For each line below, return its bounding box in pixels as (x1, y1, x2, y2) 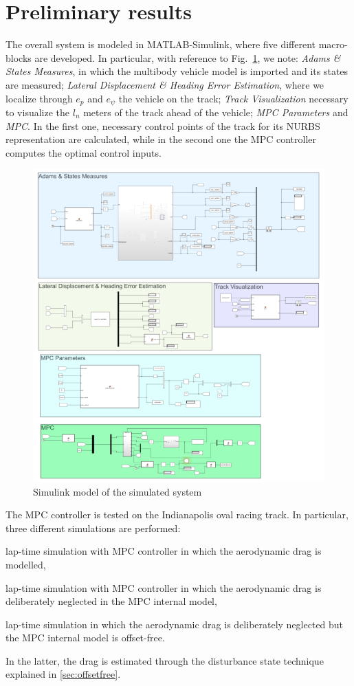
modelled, (5, 557, 46, 571)
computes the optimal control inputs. (5, 145, 162, 159)
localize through (5, 91, 73, 105)
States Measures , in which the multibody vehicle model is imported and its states (5, 64, 349, 78)
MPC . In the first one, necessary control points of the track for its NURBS (5, 118, 320, 133)
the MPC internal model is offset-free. (5, 630, 165, 645)
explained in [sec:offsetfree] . (5, 667, 121, 681)
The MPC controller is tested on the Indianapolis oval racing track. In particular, (5, 507, 349, 522)
